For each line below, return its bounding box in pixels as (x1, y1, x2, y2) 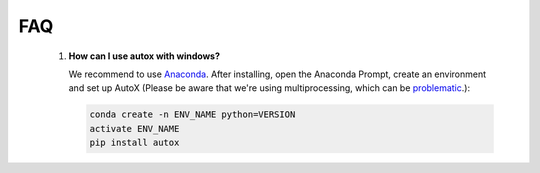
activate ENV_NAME (89, 123, 180, 134)
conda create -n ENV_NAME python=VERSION (89, 109, 296, 120)
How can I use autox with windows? (68, 50, 220, 62)
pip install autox (89, 137, 180, 149)
